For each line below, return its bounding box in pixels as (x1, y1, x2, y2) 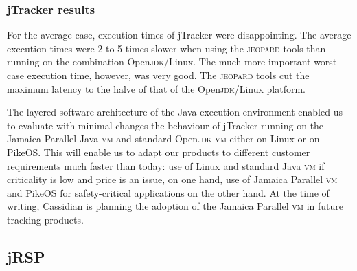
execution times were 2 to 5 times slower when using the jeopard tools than (7, 41, 326, 55)
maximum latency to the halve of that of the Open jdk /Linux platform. (7, 81, 306, 96)
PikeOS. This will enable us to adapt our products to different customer (7, 144, 310, 159)
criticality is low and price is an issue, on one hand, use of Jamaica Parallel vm (7, 172, 338, 186)
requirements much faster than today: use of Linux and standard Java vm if (7, 158, 325, 173)
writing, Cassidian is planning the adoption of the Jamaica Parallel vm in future (7, 199, 343, 213)
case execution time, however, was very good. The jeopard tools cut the (7, 68, 310, 82)
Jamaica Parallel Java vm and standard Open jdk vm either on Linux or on (7, 131, 320, 146)
